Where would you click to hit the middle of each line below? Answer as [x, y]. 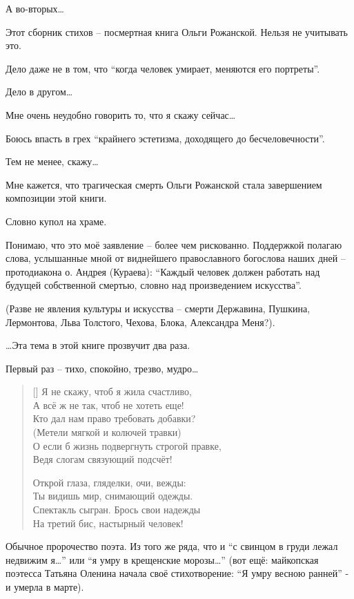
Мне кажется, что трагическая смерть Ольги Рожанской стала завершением [164, 184]
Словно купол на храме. [56, 221]
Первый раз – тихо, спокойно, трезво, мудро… [102, 368]
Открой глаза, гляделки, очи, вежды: [109, 482]
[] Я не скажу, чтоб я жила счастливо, [112, 391]
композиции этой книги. [56, 198]
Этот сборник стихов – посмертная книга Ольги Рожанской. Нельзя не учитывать [177, 31]
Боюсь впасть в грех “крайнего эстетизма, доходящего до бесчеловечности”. [165, 138]
